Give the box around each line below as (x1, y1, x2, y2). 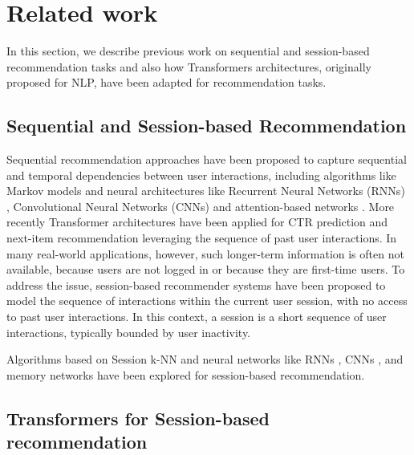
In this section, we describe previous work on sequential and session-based (6, 43, 370, 59)
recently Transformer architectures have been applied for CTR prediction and (6, 213, 388, 230)
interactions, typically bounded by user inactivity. (6, 323, 251, 340)
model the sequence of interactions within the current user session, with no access (6, 292, 408, 309)
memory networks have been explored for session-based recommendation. (6, 366, 365, 383)
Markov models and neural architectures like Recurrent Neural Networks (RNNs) (6, 182, 405, 199)
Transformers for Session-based (6, 405, 270, 430)
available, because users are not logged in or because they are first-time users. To (6, 261, 405, 278)
